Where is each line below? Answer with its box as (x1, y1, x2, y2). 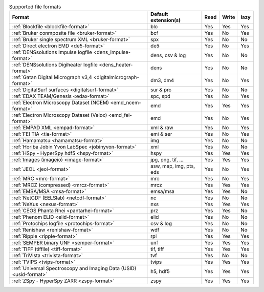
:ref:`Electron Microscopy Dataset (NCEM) (12, 99, 110, 106)
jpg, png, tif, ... (150, 156, 184, 163)
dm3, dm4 (150, 77, 175, 84)
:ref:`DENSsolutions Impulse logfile (12, 49, 92, 56)
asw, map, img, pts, (150, 163, 195, 169)
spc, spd (150, 93, 171, 100)
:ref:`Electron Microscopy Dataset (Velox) (12, 112, 108, 119)
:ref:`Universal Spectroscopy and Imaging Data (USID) (12, 265, 136, 272)
